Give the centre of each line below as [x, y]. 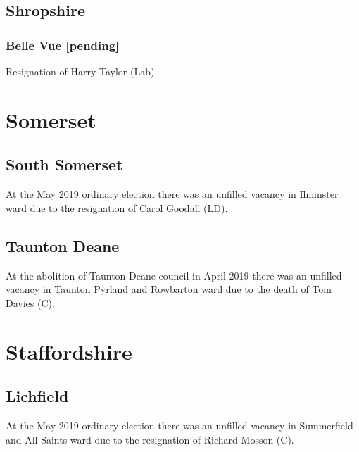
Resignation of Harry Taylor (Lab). [82, 71]
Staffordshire [69, 351]
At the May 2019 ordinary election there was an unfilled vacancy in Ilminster [172, 194]
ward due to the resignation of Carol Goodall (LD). [117, 207]
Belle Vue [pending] [63, 45]
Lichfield [37, 396]
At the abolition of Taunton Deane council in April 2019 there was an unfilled [174, 275]
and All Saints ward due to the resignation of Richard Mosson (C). [150, 439]
